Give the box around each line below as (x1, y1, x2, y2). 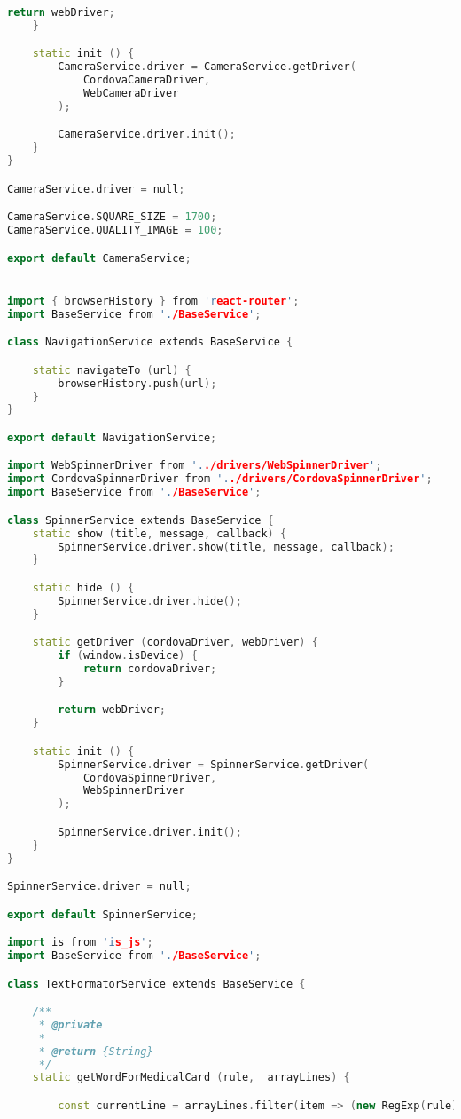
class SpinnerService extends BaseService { (7, 513, 274, 527)
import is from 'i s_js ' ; (7, 936, 153, 949)
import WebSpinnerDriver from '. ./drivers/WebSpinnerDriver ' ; (7, 459, 382, 472)
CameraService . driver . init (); (58, 128, 236, 141)
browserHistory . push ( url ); (58, 377, 217, 390)
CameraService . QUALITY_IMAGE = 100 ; (7, 224, 223, 237)
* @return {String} (38, 1044, 153, 1058)
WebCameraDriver (82, 87, 179, 100)
